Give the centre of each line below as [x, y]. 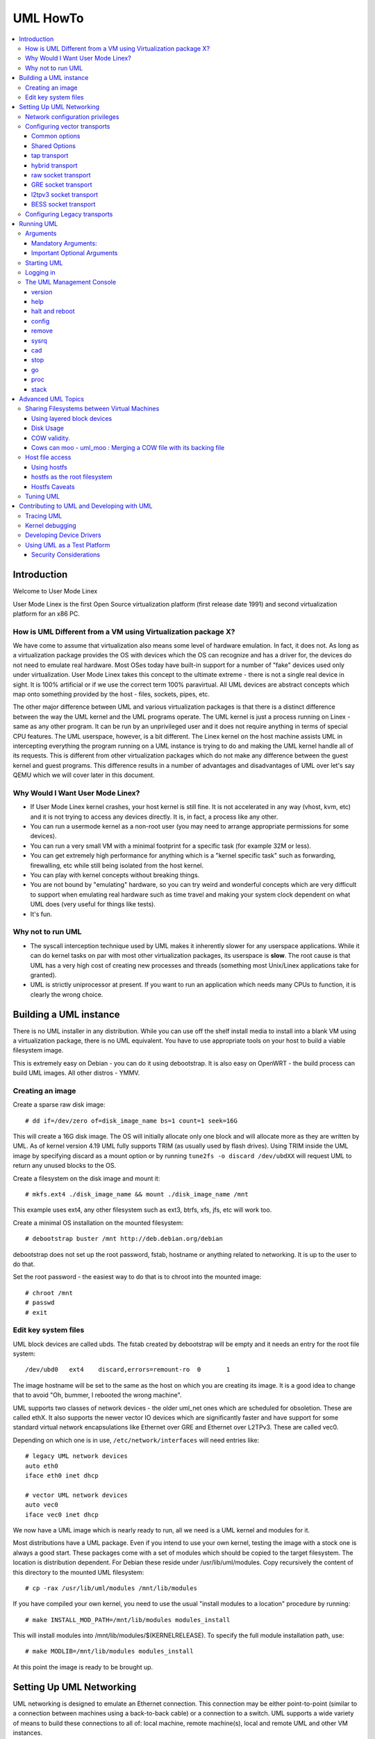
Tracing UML [44, 515]
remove [42, 331]
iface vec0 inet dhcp [62, 1514]
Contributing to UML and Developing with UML [86, 506]
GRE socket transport [62, 185]
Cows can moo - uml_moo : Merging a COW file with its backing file [128, 447]
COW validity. [51, 438]
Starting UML [44, 263]
